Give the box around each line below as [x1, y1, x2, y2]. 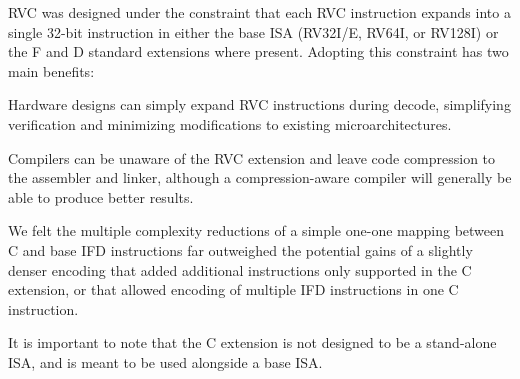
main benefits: [8, 60, 95, 81]
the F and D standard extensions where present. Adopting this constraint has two [8, 41, 509, 62]
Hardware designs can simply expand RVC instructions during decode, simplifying [8, 94, 511, 115]
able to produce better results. [8, 186, 194, 207]
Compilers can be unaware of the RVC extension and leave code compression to [8, 147, 496, 168]
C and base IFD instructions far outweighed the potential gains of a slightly [8, 239, 473, 260]
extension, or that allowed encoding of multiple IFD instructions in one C [8, 279, 459, 300]
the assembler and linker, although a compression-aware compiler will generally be [8, 167, 512, 188]
